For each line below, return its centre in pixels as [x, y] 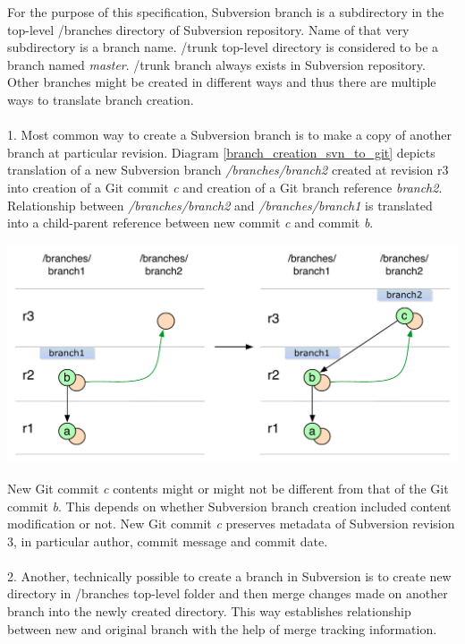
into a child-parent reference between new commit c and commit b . [190, 223]
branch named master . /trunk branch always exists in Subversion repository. [216, 64]
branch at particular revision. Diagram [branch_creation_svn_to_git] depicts [221, 152]
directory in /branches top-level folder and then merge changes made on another [228, 593]
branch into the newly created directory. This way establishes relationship [209, 611]
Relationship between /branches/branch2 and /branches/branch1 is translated [220, 205]
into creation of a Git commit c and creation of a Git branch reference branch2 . [225, 187]
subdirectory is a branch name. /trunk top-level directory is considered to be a [223, 47]
